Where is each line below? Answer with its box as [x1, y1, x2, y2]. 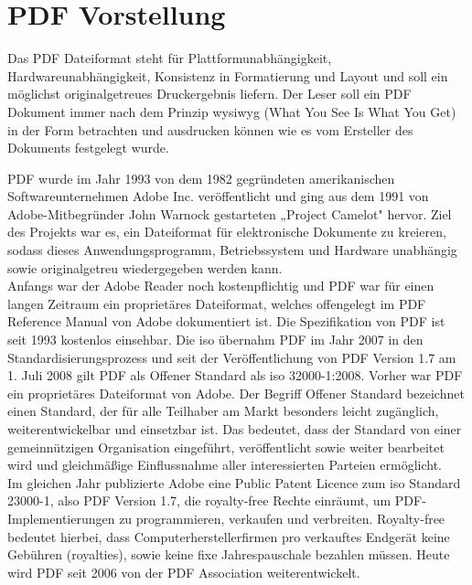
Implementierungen [7, 508, 115, 527]
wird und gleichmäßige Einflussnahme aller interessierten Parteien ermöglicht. [7, 455, 442, 474]
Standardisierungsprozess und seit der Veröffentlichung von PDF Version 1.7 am [7, 347, 456, 367]
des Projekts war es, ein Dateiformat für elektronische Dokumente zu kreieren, [7, 222, 446, 241]
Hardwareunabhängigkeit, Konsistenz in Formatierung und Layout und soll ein [7, 66, 448, 85]
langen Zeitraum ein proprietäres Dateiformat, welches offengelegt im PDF [7, 293, 426, 313]
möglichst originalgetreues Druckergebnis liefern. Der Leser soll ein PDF [7, 84, 412, 103]
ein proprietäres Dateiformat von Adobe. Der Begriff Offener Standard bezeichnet [7, 383, 465, 402]
